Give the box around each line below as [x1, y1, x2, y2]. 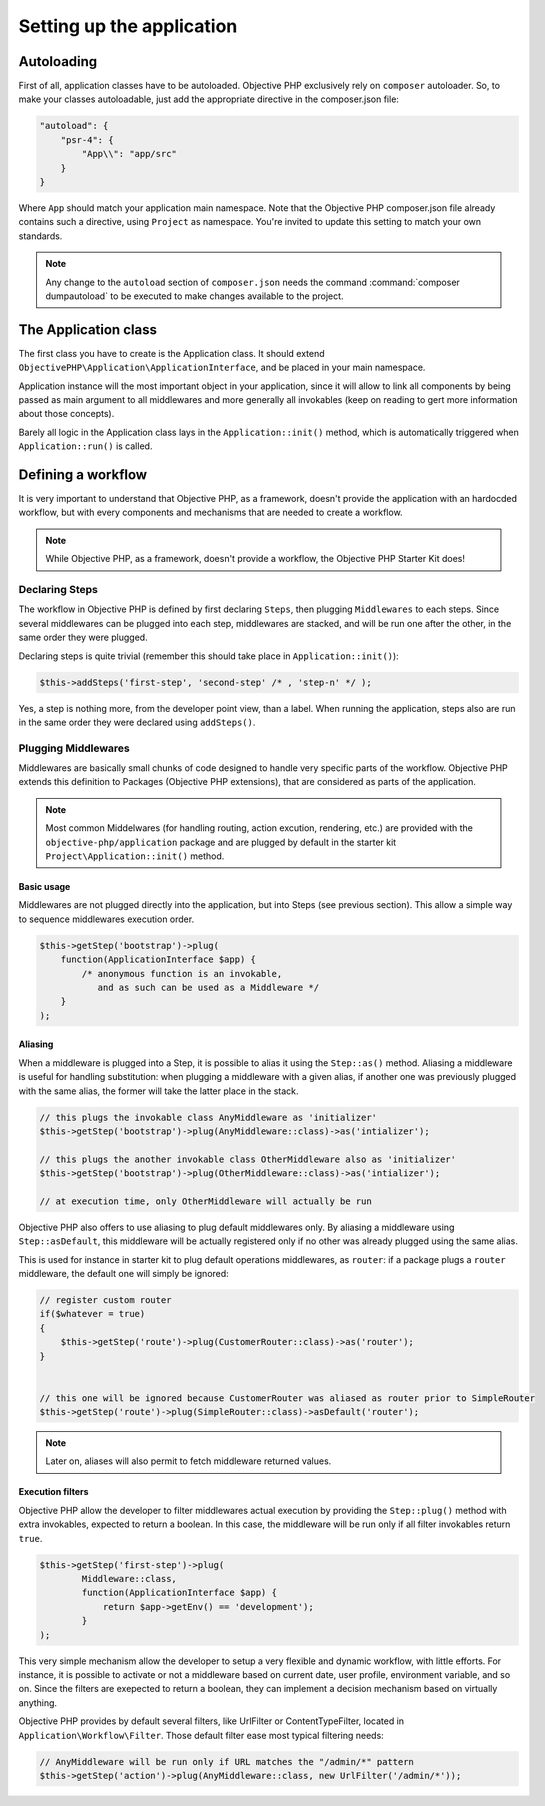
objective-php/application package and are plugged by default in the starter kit [45, 836, 397, 848]
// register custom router [39, 1294, 172, 1305]
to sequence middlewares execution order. [18, 913, 195, 925]
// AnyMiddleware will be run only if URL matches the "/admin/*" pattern [39, 1756, 415, 1767]
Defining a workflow [18, 466, 148, 483]
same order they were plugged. [18, 631, 149, 644]
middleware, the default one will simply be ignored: [18, 1268, 229, 1279]
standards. [18, 230, 63, 242]
